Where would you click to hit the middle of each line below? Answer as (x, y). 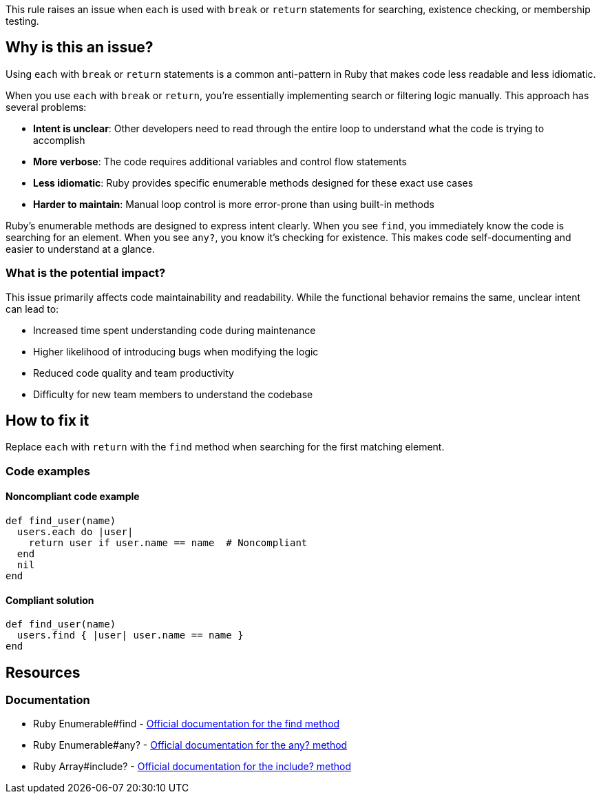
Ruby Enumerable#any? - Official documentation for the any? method (190, 745)
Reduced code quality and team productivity (134, 373)
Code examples (48, 471)
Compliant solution (50, 600)
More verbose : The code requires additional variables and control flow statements (220, 161)
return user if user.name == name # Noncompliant (168, 543)
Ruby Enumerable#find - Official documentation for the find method (187, 724)
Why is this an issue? (80, 48)
